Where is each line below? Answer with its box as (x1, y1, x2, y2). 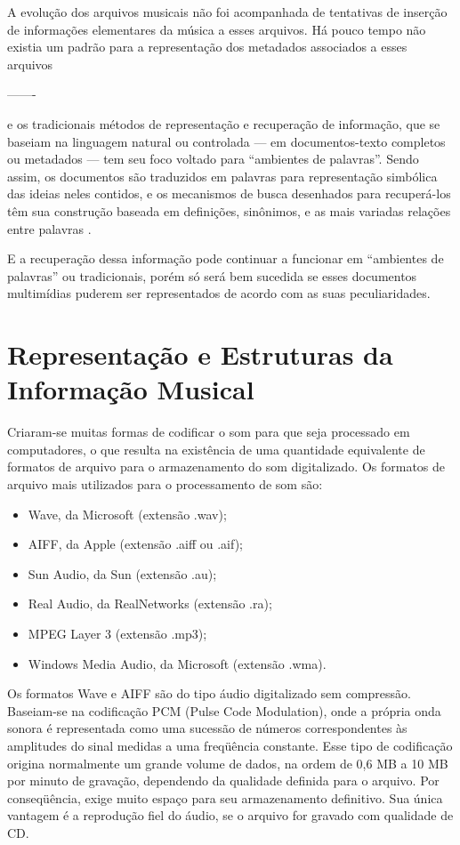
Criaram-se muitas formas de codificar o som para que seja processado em (7, 422, 410, 441)
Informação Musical (7, 371, 254, 407)
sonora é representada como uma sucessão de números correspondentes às (7, 719, 408, 737)
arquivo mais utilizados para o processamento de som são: (7, 475, 323, 493)
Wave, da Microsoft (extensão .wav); (28, 504, 227, 523)
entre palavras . (7, 219, 92, 237)
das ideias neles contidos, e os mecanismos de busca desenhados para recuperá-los (7, 184, 451, 203)
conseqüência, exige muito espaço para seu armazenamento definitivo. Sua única (7, 788, 443, 807)
